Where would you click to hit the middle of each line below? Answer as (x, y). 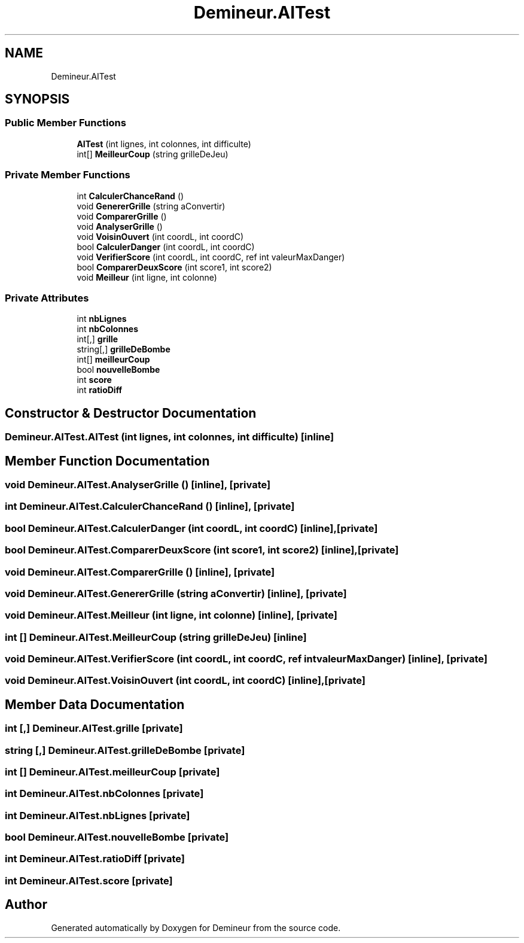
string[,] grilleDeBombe (124, 349)
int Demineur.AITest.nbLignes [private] (98, 815)
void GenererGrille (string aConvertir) (151, 206)
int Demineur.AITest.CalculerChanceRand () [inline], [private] (150, 507)
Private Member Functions (68, 175)
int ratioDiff (100, 390)
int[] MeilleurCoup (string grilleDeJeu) (153, 154)
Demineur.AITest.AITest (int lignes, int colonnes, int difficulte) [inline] (170, 437)
